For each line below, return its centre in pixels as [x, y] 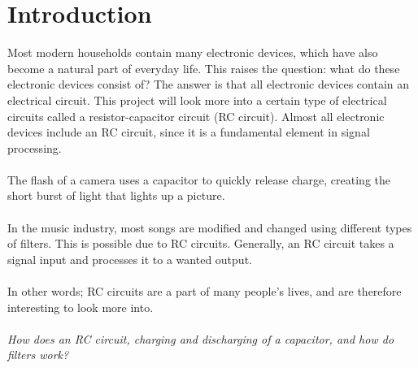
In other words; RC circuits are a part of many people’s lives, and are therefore [205, 291]
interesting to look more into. [81, 307]
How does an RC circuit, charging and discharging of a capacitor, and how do [201, 338]
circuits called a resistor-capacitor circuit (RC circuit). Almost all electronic [196, 116]
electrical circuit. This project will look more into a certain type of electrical [197, 100]
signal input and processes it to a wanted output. [130, 259]
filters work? [38, 355]
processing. [35, 147]
